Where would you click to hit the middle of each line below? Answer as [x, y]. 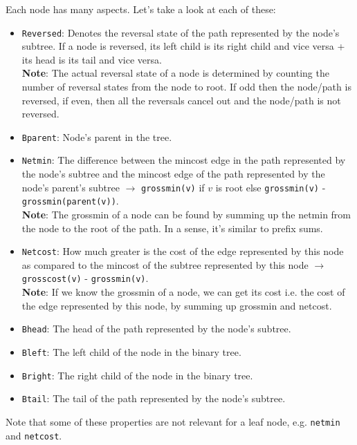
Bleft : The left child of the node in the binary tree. [131, 351]
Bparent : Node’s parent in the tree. [97, 136]
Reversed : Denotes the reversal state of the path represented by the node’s [181, 32]
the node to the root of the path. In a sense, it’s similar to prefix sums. [172, 228]
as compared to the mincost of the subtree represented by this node [165, 264]
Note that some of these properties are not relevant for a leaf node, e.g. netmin [173, 421]
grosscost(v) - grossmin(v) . [85, 278]
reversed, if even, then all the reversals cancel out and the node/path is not [181, 100]
